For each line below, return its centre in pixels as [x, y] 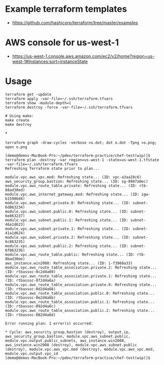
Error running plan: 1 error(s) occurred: [49, 323]
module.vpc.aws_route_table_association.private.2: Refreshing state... [81, 267]
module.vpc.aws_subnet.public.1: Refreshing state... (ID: [67, 220]
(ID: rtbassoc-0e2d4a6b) [30, 298]
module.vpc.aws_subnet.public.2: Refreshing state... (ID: [67, 246]
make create [17, 120]
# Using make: [20, 116]
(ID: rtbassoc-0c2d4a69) [30, 272]
